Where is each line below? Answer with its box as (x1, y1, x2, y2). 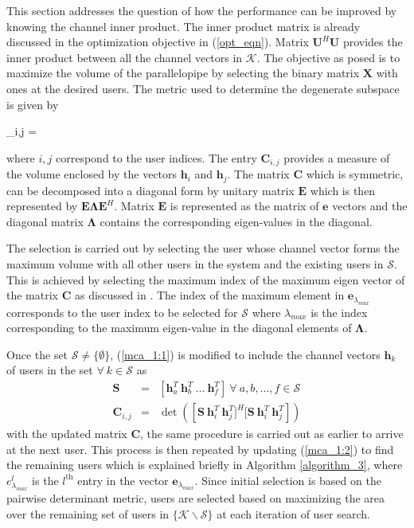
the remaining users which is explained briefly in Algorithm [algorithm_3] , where (6, 456, 403, 473)
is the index (310, 303, 368, 320)
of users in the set (6, 362, 93, 378)
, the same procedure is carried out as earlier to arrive (140, 425, 404, 442)
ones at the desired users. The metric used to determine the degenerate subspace (6, 80, 400, 96)
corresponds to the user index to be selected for (6, 303, 238, 320)
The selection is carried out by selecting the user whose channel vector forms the (6, 240, 400, 256)
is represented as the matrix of (170, 198, 319, 214)
